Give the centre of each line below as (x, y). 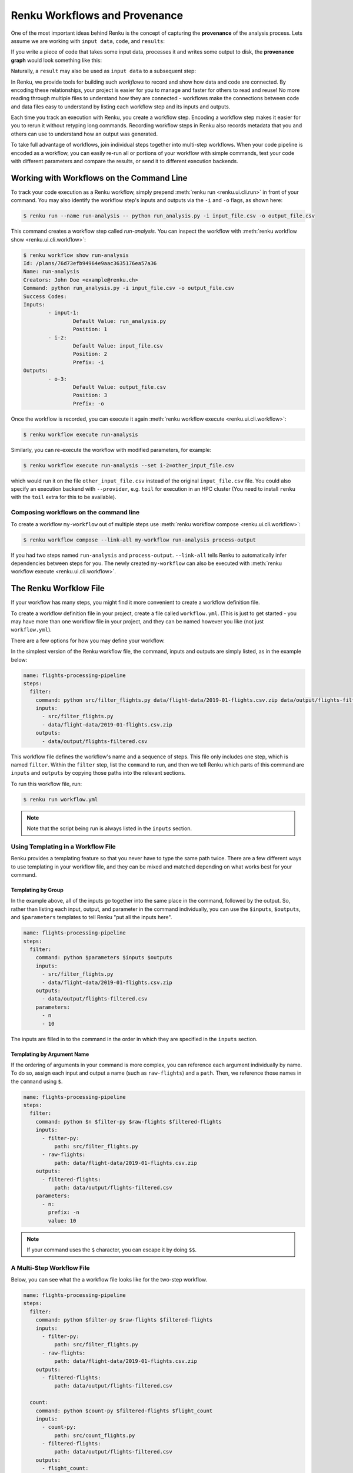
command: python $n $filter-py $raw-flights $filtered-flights (129, 1122)
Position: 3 (90, 395)
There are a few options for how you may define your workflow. (88, 640)
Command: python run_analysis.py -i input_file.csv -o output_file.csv (129, 288)
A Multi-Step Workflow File (51, 1268)
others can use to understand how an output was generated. (84, 134)
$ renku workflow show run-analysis (76, 255)
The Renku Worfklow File (58, 588)
